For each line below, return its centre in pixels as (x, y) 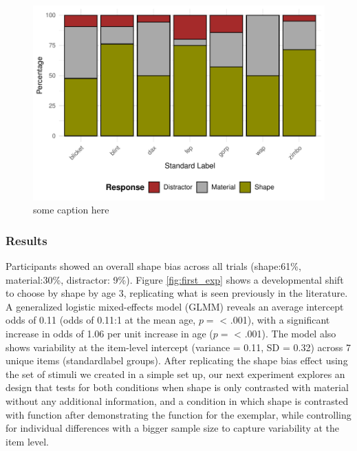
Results (26, 240)
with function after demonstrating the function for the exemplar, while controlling (178, 414)
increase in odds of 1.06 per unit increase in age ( (109, 334)
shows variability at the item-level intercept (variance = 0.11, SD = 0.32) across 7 (178, 347)
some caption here (71, 210)
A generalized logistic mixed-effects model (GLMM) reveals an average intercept (175, 306)
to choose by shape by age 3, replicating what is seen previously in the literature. (177, 293)
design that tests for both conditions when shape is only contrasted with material (177, 387)
